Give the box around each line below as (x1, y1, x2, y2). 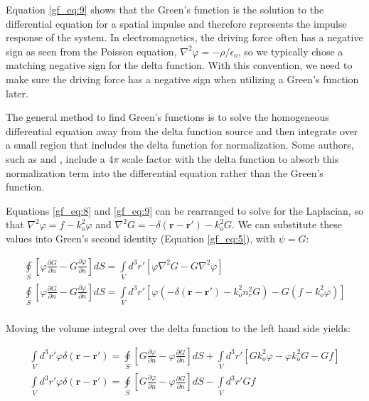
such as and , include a (6, 151, 105, 166)
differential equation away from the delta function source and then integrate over (6, 123, 358, 138)
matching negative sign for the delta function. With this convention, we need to (6, 58, 353, 73)
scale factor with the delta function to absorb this (122, 151, 339, 166)
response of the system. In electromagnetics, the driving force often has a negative (6, 30, 363, 45)
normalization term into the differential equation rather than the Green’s (6, 165, 323, 180)
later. (6, 85, 28, 100)
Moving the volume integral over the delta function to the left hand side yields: (6, 321, 351, 336)
